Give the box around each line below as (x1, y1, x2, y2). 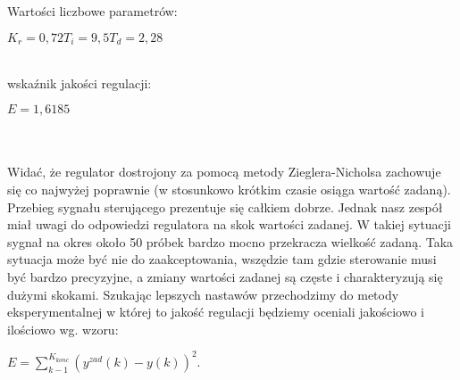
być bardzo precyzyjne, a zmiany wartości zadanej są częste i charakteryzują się (7, 267, 443, 285)
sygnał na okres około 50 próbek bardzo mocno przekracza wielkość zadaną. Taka (7, 232, 454, 251)
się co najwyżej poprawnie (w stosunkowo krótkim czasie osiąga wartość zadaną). (7, 180, 451, 199)
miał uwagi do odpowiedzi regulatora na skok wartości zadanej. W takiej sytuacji (7, 215, 451, 234)
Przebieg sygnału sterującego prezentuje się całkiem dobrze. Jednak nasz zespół (7, 197, 443, 216)
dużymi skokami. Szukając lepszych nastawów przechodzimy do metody (7, 285, 399, 303)
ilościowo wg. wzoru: (7, 319, 119, 338)
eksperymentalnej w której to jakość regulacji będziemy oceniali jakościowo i (7, 302, 424, 321)
